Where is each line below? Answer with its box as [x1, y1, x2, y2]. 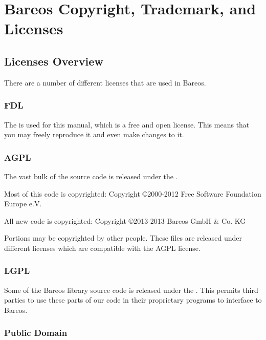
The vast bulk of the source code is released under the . [4, 171, 178, 181]
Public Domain [4, 326, 68, 339]
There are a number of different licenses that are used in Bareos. [4, 77, 206, 88]
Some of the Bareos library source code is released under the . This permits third [4, 284, 258, 295]
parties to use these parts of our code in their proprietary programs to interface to [4, 294, 262, 305]
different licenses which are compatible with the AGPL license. [4, 242, 201, 253]
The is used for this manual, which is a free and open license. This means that [4, 119, 250, 130]
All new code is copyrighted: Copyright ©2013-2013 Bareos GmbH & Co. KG [4, 215, 246, 226]
